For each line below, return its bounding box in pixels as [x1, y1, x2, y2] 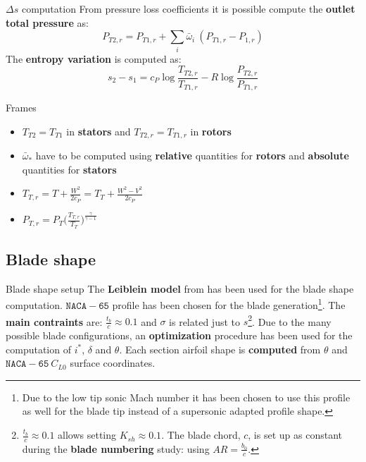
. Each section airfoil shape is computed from [119, 341, 321, 356]
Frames [6, 100, 37, 115]
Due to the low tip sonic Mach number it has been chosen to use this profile [22, 389, 351, 404]
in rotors [190, 123, 232, 138]
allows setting [58, 427, 117, 442]
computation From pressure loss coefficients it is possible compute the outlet [21, 1, 355, 16]
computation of [6, 341, 71, 356]
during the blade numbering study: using [22, 441, 210, 456]
